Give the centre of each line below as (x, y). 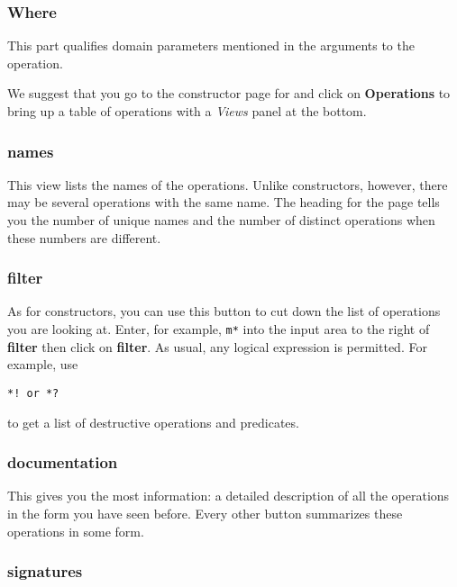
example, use (43, 364)
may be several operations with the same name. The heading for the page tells (224, 202)
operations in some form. (76, 531)
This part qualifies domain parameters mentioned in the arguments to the (211, 45)
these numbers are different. (84, 237)
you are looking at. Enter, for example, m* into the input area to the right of (219, 329)
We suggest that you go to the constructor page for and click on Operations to (229, 93)
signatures (45, 571)
